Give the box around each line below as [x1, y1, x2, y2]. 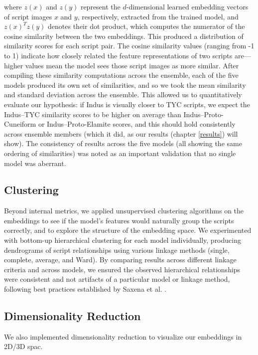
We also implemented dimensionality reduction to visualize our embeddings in [4, 331, 242, 342]
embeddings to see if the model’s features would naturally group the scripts [4, 215, 234, 225]
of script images [4, 11, 52, 21]
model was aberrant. [4, 158, 66, 168]
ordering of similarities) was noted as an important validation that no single [4, 148, 236, 158]
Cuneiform [4, 119, 36, 129]
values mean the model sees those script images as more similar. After [25, 60, 239, 70]
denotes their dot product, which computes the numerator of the [48, 21, 245, 31]
